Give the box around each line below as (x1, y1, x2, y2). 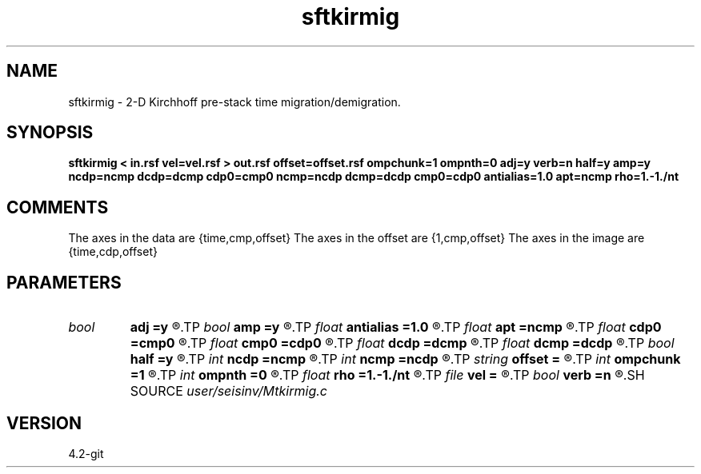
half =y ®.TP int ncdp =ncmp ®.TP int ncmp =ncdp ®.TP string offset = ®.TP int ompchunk (130, 351, 681, 368)
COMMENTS (6, 197, 109, 217)
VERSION (6, 412, 82, 433)
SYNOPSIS (6, 122, 94, 143)
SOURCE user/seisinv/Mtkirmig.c (130, 383, 327, 400)
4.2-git (68, 446, 104, 460)
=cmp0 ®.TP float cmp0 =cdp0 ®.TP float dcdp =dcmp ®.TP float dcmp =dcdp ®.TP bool (130, 335, 675, 352)
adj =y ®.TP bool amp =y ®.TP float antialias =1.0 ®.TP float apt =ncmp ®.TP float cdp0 (130, 319, 662, 336)
